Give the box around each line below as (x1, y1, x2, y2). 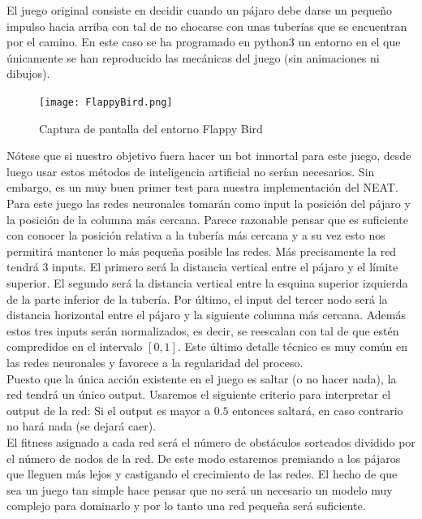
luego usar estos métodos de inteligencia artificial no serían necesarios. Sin (6, 162, 375, 179)
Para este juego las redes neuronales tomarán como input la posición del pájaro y (6, 195, 411, 211)
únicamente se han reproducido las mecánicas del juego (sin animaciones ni (6, 49, 380, 66)
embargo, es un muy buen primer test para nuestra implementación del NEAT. (6, 179, 398, 196)
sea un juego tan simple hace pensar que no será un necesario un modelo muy (6, 481, 393, 498)
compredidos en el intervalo (6, 338, 143, 355)
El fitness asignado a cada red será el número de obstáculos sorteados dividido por (6, 433, 416, 450)
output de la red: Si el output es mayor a (6, 401, 210, 418)
